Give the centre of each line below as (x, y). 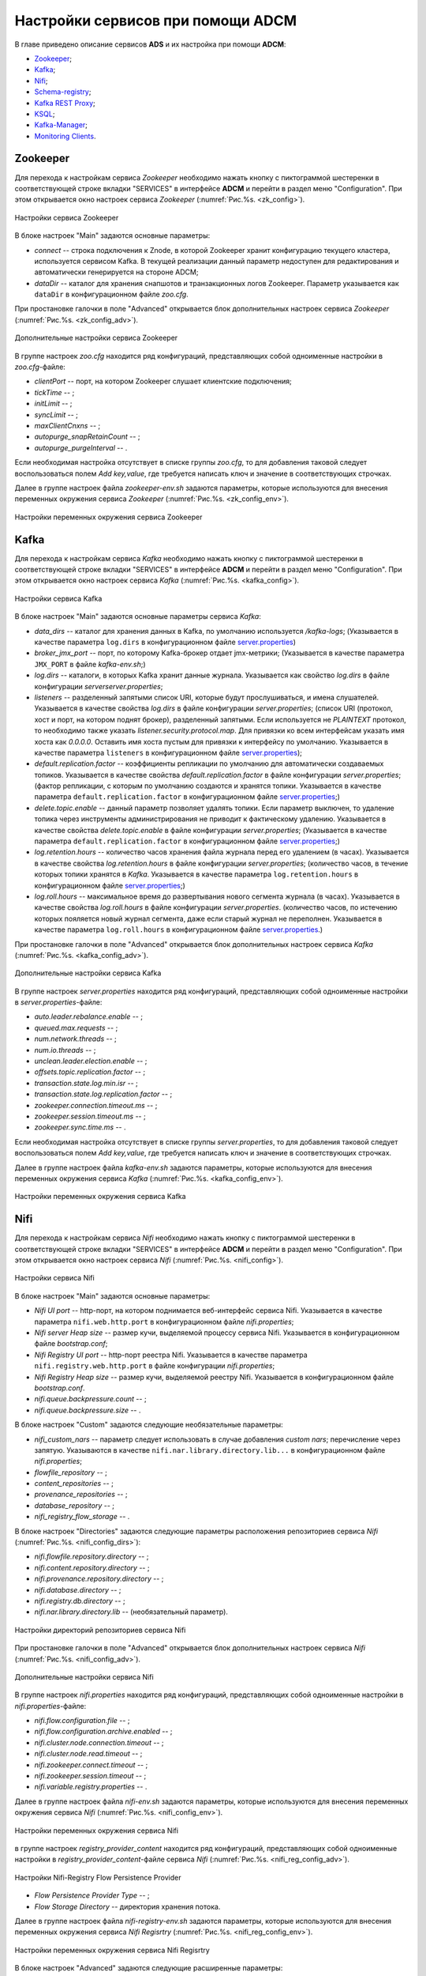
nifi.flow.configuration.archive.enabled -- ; (103, 1732)
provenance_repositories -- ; (81, 1495)
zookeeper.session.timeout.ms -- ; (90, 1116)
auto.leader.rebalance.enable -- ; (89, 1016)
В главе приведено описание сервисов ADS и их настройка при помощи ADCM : (150, 44)
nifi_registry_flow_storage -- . (82, 1517)
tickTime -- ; (54, 392)
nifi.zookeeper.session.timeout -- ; (90, 1776)
